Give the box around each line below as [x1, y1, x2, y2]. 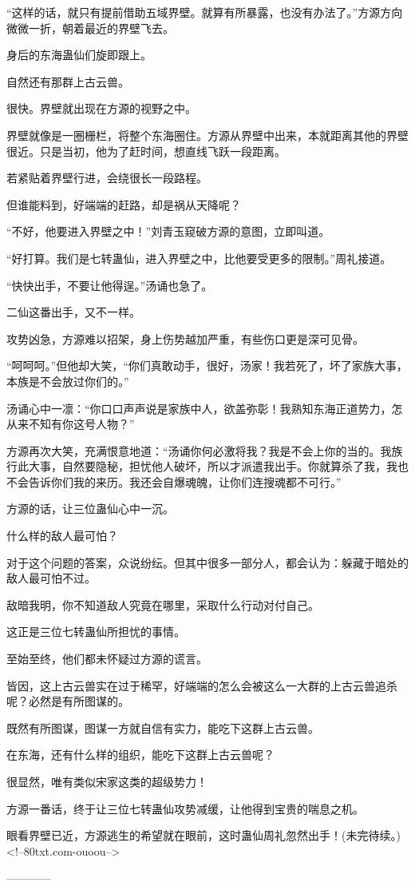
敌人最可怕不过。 [6, 570, 96, 586]
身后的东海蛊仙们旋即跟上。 [6, 46, 152, 63]
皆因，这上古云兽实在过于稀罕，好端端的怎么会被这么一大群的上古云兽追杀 [6, 677, 397, 693]
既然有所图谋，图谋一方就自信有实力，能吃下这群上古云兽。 [6, 719, 319, 736]
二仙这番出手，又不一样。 [6, 304, 140, 320]
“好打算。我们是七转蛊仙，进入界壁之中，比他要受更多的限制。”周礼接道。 [6, 249, 392, 266]
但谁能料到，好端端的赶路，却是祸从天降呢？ [6, 196, 241, 213]
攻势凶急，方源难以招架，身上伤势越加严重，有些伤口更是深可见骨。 [6, 330, 364, 347]
